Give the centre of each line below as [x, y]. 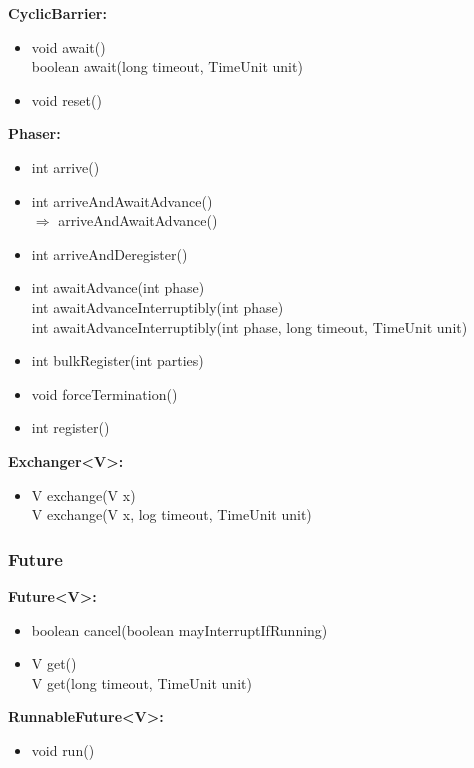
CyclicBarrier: [57, 13]
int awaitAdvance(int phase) [118, 287]
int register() [70, 427]
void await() [68, 46]
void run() [63, 749]
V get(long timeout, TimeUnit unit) [141, 682]
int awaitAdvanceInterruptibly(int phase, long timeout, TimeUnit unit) [249, 326]
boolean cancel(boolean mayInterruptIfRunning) [179, 629]
